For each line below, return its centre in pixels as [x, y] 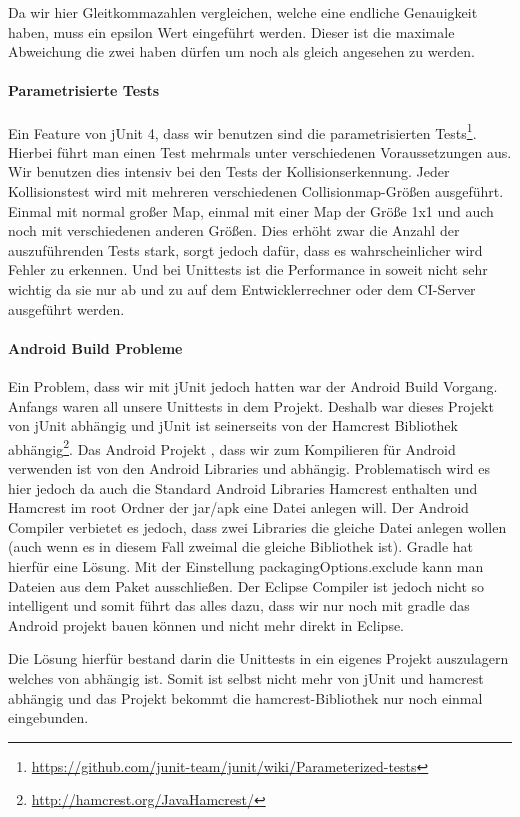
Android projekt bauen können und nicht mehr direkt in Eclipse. [206, 624]
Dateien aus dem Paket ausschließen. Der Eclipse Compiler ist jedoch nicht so [246, 585]
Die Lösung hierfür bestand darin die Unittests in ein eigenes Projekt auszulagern [258, 658]
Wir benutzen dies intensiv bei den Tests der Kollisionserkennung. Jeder [229, 171]
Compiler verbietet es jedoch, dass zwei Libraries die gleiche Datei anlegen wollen [257, 526]
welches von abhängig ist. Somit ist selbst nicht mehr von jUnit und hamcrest [246, 677]
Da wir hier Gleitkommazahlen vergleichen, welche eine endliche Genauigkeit [243, 12]
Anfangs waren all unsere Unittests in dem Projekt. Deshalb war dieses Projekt [251, 405]
